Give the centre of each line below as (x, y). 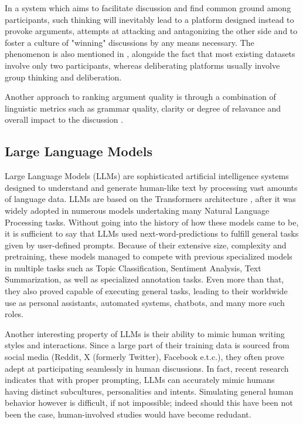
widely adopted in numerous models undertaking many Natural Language (137, 210)
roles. (14, 314)
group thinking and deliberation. (63, 77)
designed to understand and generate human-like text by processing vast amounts (151, 187)
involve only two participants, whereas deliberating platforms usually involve (142, 65)
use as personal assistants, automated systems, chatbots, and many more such (145, 302)
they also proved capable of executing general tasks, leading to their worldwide (146, 291)
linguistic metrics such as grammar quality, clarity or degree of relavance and (143, 108)
